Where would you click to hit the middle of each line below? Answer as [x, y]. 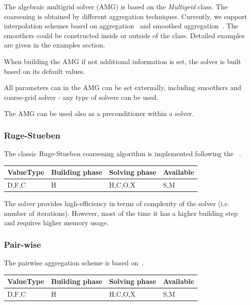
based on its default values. [45, 71]
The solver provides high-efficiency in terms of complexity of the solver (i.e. [117, 203]
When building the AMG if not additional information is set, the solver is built [123, 61]
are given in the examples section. [55, 45]
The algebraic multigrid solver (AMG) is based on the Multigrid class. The [116, 6]
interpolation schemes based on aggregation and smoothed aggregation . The [121, 26]
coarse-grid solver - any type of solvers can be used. [81, 97]
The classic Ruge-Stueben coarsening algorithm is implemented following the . [123, 153]
